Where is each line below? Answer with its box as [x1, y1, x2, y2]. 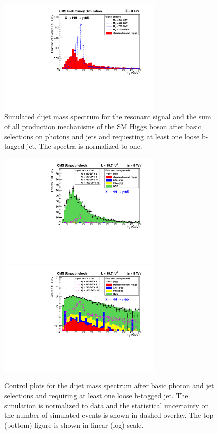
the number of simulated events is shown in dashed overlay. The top [4, 410, 214, 420]
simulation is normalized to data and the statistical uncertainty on [4, 400, 209, 410]
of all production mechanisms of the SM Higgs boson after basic [4, 121, 201, 131]
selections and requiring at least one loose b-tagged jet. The [4, 390, 188, 400]
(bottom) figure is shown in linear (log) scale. [4, 419, 144, 430]
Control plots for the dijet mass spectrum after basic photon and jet [4, 380, 214, 391]
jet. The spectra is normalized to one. [27, 141, 142, 151]
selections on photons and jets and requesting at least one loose [4, 131, 200, 141]
